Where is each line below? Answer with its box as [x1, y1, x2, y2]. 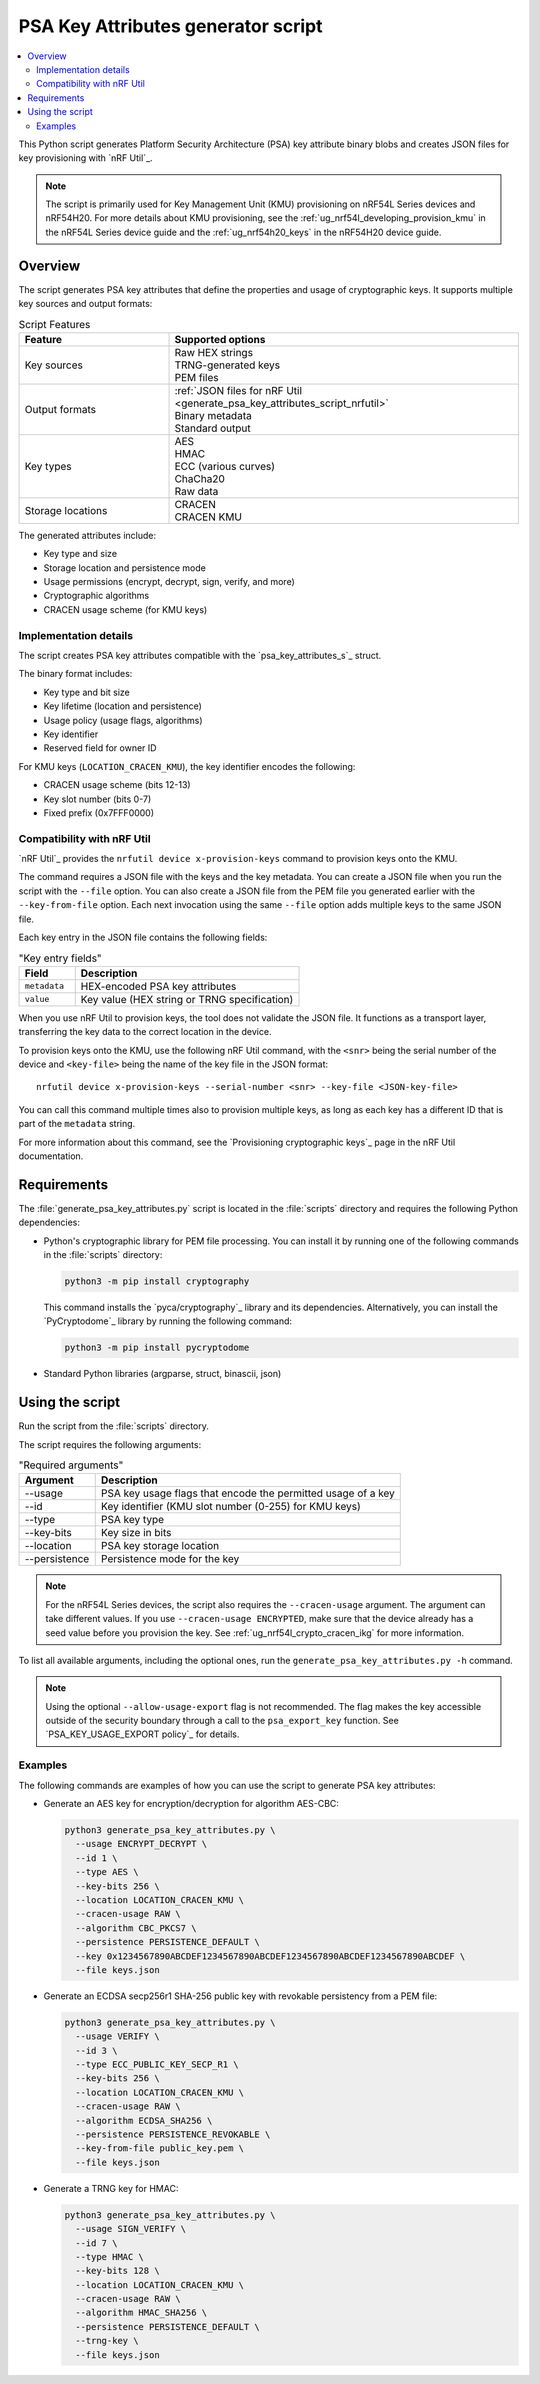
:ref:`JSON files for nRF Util [174, 383, 303, 397]
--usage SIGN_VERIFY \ [75, 2223, 187, 2235]
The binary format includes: [18, 668, 133, 680]
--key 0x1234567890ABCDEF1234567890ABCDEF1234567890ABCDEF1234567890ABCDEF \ [75, 1950, 466, 1962]
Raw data [174, 484, 219, 498]
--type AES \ [75, 1866, 139, 1878]
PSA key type [100, 1513, 165, 1527]
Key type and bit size [43, 686, 130, 698]
